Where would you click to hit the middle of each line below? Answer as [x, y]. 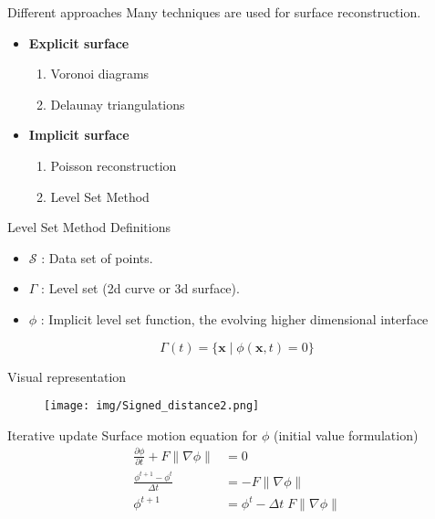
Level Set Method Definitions [89, 227]
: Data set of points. [97, 257]
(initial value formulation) [346, 434]
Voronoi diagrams [100, 74]
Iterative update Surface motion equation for [133, 434]
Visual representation [67, 376]
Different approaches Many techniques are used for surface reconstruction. [214, 12]
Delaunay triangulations [118, 104]
